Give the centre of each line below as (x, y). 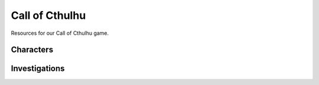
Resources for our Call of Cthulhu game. (60, 33)
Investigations (38, 69)
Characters (32, 50)
